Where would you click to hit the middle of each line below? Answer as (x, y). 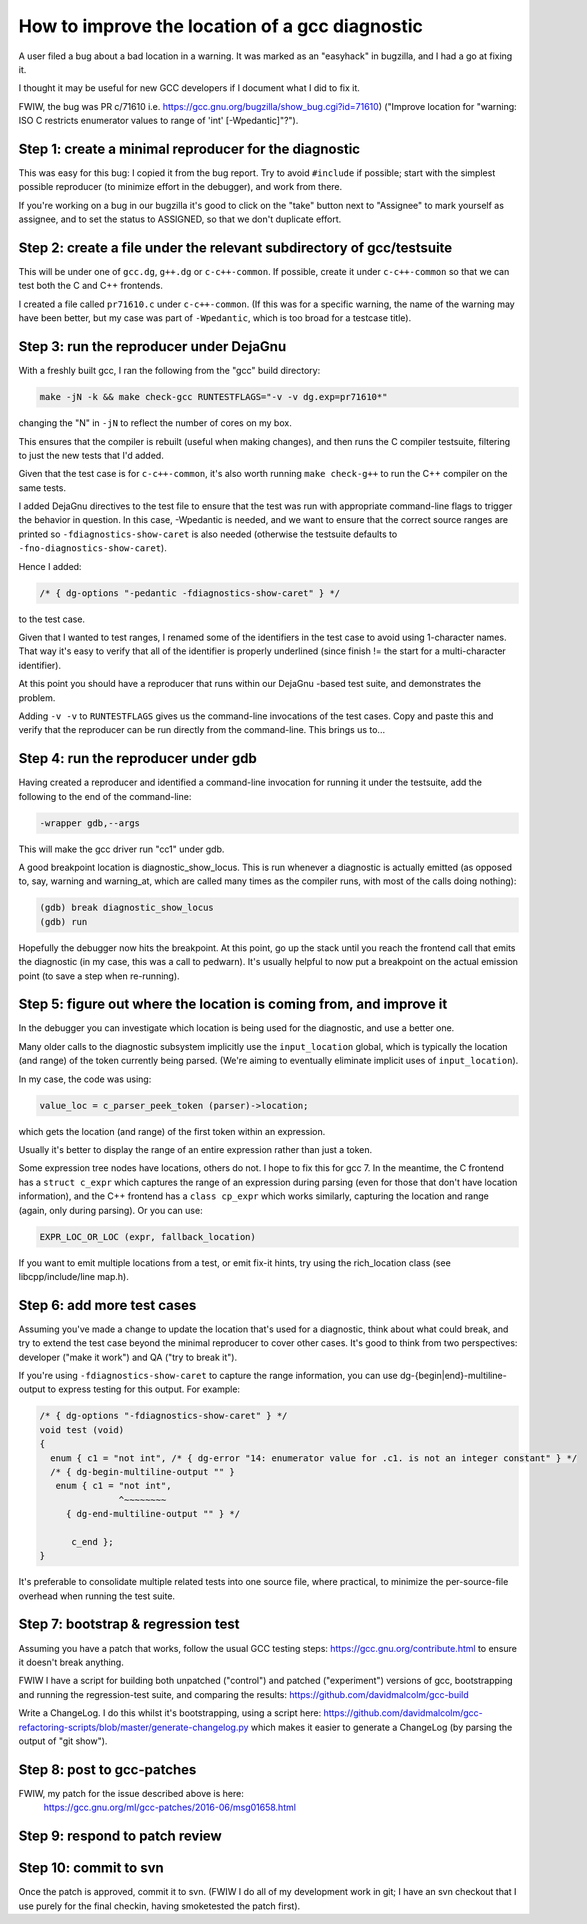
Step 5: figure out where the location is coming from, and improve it (233, 1004)
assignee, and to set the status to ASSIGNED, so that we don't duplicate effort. (180, 219)
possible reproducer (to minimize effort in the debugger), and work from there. (180, 187)
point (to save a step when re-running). (99, 976)
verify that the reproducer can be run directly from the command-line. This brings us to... (201, 730)
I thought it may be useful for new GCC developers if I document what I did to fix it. (189, 88)
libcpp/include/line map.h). (73, 1276)
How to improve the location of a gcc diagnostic (221, 26)
